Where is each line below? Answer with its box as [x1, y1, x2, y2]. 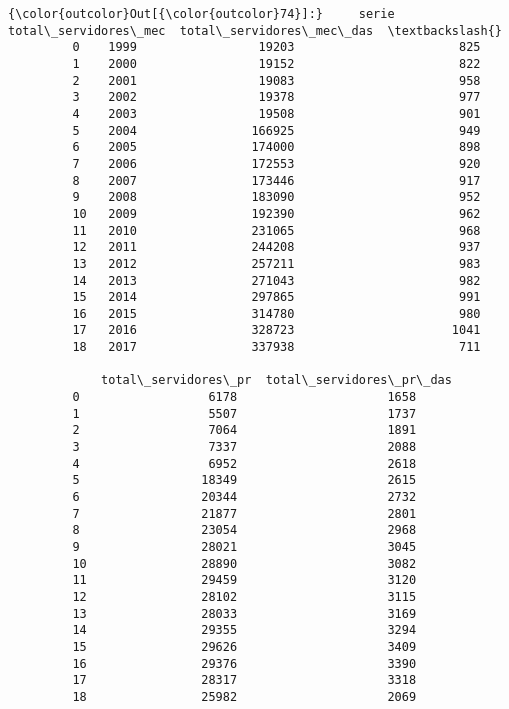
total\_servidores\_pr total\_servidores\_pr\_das [101, 373, 452, 388]
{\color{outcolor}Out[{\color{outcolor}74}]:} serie [8, 7, 395, 21]
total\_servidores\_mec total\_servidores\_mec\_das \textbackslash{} [8, 23, 502, 38]
